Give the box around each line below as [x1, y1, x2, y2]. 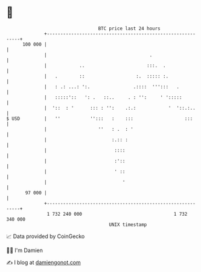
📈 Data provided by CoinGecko [6, 233, 85, 240]
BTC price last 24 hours [98, 25, 161, 32]
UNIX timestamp [109, 221, 147, 228]
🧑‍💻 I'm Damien [6, 247, 43, 254]
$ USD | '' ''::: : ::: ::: [6, 115, 193, 122]
